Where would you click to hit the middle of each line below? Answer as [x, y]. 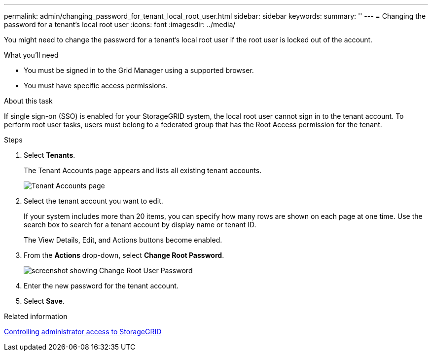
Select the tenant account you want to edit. [93, 201]
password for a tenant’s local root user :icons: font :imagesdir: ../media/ [120, 24]
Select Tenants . [50, 155]
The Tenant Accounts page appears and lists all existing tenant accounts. [143, 170]
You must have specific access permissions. [96, 86]
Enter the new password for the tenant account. [101, 286]
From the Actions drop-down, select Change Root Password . [124, 255]
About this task [28, 101]
